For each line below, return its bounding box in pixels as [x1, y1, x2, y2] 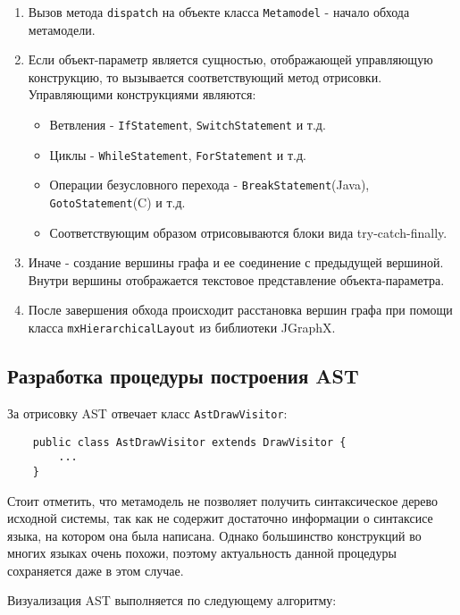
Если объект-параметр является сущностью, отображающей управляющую [28, 50, 433, 69]
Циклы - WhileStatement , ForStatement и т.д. [49, 145, 306, 164]
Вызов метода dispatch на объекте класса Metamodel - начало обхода [28, 3, 410, 21]
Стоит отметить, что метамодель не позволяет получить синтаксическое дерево [7, 491, 439, 510]
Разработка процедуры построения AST [7, 362, 359, 390]
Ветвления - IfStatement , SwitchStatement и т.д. [49, 115, 326, 134]
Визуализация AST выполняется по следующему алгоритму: [7, 591, 337, 610]
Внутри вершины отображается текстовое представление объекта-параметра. [28, 270, 445, 289]
